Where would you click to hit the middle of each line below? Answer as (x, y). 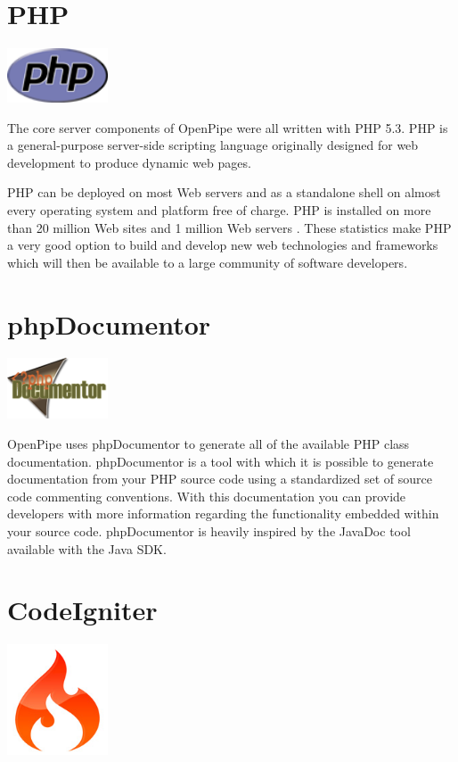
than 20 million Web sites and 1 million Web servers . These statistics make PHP (229, 227)
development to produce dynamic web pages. (129, 162)
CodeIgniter (82, 610)
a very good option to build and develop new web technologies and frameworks (223, 245)
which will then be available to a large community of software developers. (208, 262)
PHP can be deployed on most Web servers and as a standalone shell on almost (224, 192)
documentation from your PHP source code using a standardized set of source (220, 479)
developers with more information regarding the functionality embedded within (223, 514)
